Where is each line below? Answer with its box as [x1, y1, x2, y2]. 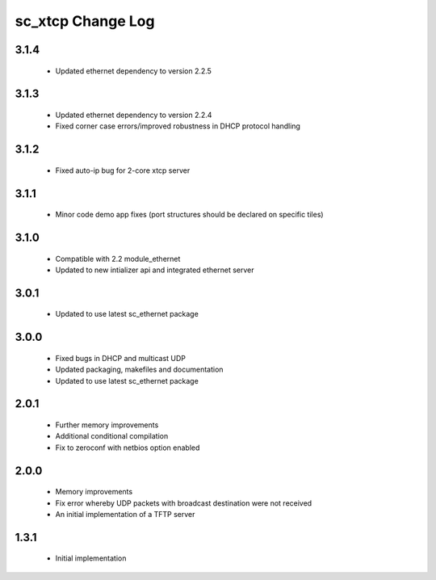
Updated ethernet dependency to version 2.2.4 [55, 110, 212, 120]
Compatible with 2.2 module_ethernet [55, 254, 181, 263]
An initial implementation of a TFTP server [55, 509, 195, 519]
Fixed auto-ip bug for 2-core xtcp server [55, 166, 191, 175]
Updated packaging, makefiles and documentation [55, 364, 224, 375]
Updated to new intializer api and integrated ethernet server [55, 265, 254, 275]
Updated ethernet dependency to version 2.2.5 [55, 65, 212, 76]
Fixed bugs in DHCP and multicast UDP [55, 353, 186, 363]
